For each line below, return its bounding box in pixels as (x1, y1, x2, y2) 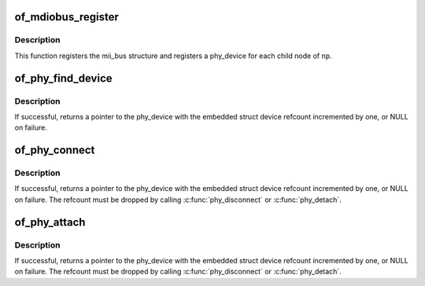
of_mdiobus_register (14, 10, 120, 24)
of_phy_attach (14, 215, 86, 229)
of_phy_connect (14, 144, 95, 157)
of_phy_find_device (14, 71, 113, 85)
